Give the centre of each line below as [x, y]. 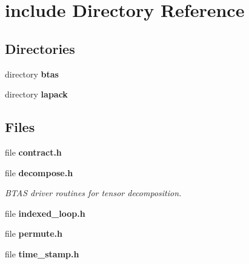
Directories [40, 48]
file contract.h [33, 152]
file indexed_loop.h [45, 213]
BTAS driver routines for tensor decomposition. [93, 193]
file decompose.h [39, 172]
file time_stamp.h [42, 253]
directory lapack [36, 94]
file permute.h [34, 233]
